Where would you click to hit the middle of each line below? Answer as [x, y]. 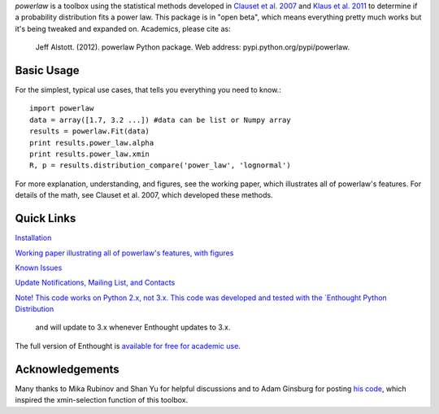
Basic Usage [47, 70]
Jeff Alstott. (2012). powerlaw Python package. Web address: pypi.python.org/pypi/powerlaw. [192, 47]
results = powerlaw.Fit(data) [90, 131]
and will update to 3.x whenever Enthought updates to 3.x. [133, 327]
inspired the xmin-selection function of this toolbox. [102, 400]
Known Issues [39, 268]
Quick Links [46, 218]
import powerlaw [62, 109]
